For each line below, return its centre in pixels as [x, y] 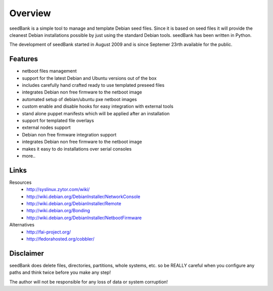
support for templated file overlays [58, 120]
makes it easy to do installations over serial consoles [77, 149]
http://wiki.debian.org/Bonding [58, 211]
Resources [20, 182]
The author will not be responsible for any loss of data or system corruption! [88, 282]
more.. [29, 156]
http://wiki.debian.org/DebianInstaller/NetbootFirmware [84, 218]
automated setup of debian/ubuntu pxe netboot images [79, 99]
